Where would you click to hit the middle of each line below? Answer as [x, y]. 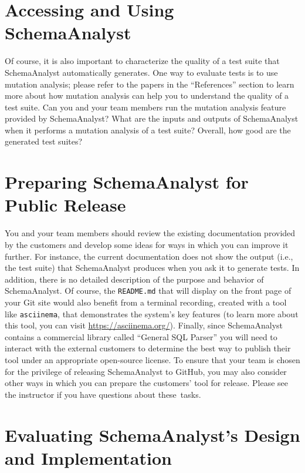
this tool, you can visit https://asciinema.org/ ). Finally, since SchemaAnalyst [144, 325]
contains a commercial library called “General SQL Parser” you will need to [141, 336]
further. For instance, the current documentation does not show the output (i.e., [149, 256]
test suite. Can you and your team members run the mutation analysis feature [145, 107]
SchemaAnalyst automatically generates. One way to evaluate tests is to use [141, 72]
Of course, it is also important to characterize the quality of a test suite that [142, 61]
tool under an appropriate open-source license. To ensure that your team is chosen [152, 360]
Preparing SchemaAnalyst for [127, 182]
